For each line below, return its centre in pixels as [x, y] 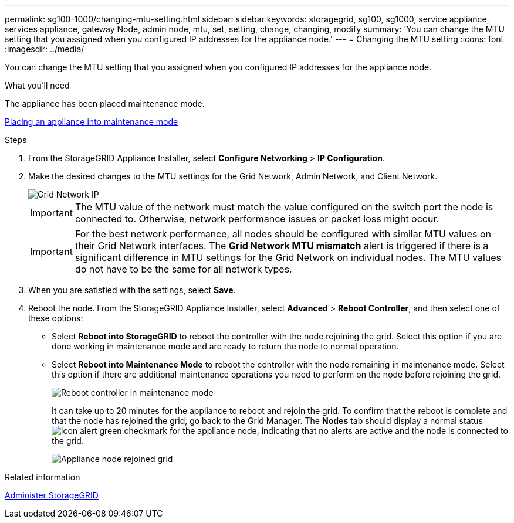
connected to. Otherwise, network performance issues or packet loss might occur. [257, 219]
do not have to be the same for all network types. [183, 269]
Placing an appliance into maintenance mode [92, 122]
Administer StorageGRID [52, 495]
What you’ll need [37, 85]
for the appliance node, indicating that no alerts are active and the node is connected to [339, 431]
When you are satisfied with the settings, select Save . [132, 290]
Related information [43, 477]
